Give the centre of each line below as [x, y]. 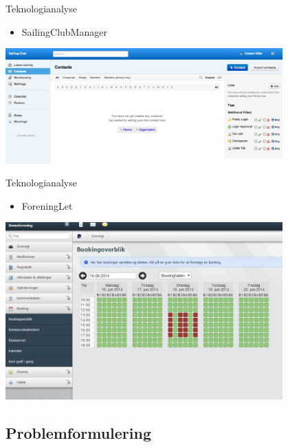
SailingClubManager [64, 31]
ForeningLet [47, 205]
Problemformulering [79, 432]
